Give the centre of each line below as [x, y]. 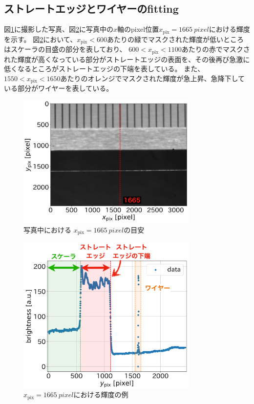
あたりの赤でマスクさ [216, 49]
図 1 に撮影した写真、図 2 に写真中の [59, 29]
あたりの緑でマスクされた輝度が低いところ [175, 39]
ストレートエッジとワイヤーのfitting [91, 9]
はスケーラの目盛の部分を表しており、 [65, 49]
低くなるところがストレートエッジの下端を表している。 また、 [104, 69]
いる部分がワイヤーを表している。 [59, 88]
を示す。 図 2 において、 [41, 39]
